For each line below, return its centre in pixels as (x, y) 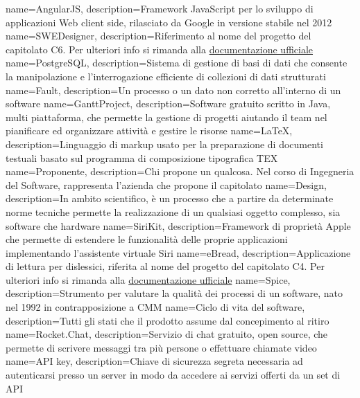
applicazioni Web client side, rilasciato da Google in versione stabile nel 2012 (169, 22)
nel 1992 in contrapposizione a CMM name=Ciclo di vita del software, (155, 307)
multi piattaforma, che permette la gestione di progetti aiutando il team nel (166, 117)
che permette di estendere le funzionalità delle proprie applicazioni (147, 239)
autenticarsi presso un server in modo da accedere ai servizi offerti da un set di (173, 375)
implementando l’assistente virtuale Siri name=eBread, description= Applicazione (178, 252)
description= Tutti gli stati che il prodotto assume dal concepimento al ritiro (168, 320)
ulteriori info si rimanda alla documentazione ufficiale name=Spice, (148, 279)
